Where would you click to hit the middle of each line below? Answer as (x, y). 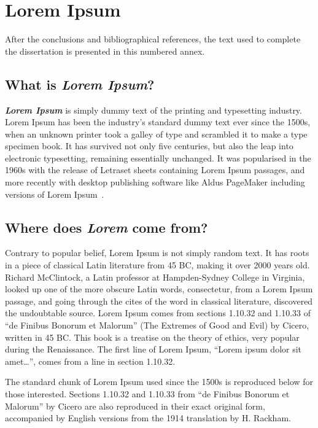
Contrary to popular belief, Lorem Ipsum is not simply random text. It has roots (157, 253)
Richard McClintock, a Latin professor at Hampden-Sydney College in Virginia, (155, 277)
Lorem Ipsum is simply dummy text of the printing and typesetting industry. (153, 110)
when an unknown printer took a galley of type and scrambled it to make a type (156, 134)
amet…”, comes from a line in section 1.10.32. (90, 361)
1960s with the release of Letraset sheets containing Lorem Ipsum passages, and (155, 170)
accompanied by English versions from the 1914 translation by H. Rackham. (148, 418)
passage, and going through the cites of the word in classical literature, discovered (159, 301)
